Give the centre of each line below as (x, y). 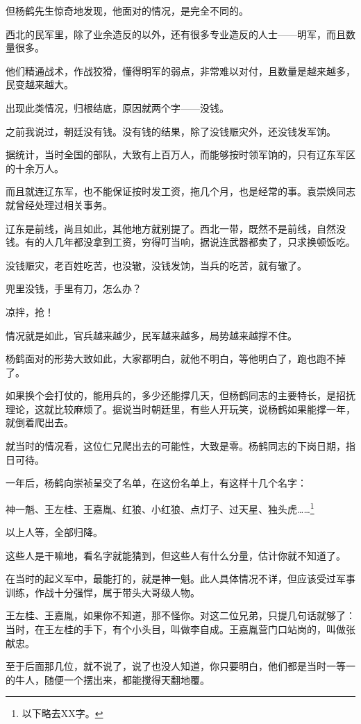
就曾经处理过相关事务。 (59, 204)
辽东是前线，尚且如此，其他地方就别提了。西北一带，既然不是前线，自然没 (176, 228)
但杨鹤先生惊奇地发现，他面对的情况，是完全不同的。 (127, 10)
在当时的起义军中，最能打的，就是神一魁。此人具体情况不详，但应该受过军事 (180, 579)
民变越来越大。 (40, 84)
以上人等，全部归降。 (54, 532)
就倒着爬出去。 (40, 422)
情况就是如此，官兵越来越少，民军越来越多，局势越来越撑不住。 (151, 335)
